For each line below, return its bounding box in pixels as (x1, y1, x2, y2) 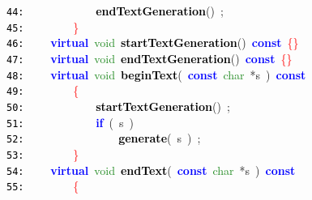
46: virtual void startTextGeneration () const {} (6, 34, 299, 51)
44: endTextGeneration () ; (6, 2, 224, 19)
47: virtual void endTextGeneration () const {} (6, 49, 293, 66)
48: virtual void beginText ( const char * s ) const (6, 66, 306, 83)
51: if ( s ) (6, 113, 134, 130)
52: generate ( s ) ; (6, 130, 201, 147)
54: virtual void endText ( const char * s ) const (6, 161, 296, 178)
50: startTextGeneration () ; (6, 97, 230, 114)
